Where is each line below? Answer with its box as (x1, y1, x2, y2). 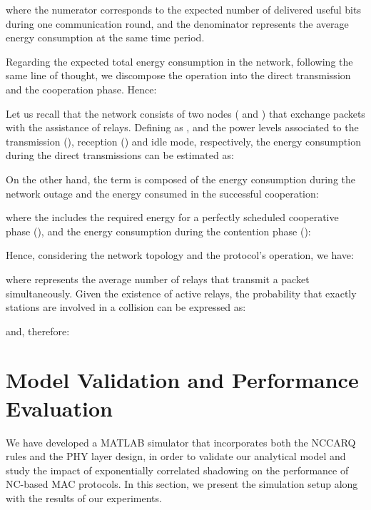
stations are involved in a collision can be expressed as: (6, 300, 246, 315)
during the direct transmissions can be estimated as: (6, 148, 234, 163)
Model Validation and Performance (6, 365, 359, 394)
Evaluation (6, 393, 113, 422)
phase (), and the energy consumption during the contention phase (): (6, 223, 311, 238)
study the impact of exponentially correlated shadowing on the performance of (6, 462, 349, 477)
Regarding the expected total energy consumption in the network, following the (6, 53, 353, 68)
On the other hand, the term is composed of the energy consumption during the (6, 171, 356, 186)
